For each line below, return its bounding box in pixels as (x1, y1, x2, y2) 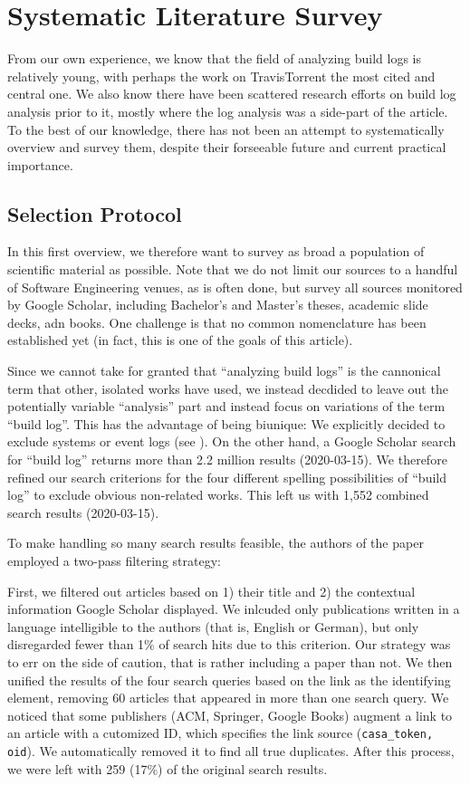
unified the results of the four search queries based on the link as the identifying (7, 670, 451, 689)
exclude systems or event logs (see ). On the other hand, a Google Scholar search (7, 432, 456, 451)
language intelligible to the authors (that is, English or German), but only (7, 617, 419, 636)
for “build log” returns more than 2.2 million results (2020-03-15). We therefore (7, 450, 447, 469)
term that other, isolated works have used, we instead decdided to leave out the (7, 378, 448, 397)
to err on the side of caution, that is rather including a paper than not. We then (7, 652, 453, 671)
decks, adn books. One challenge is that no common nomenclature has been (7, 312, 427, 331)
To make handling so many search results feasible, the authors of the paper (7, 533, 424, 552)
